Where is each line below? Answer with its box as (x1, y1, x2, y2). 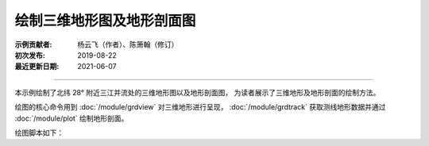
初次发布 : (14, 50, 45, 60)
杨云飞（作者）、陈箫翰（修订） (77, 40, 179, 49)
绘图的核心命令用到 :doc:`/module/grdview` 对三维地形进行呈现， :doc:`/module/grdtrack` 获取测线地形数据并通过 (14, 102, 386, 112)
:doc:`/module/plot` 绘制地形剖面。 (14, 113, 129, 123)
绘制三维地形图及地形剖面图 (14, 12, 196, 29)
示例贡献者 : (14, 40, 52, 49)
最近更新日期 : (14, 62, 60, 71)
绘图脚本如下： (14, 128, 64, 137)
